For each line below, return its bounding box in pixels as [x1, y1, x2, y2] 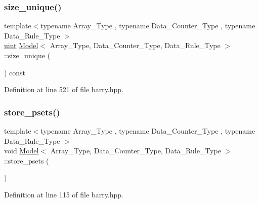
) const [4, 67, 26, 77]
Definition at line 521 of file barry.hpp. [4, 84, 123, 95]
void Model [4, 145, 39, 156]
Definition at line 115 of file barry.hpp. [4, 189, 123, 199]
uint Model [4, 40, 38, 51]
